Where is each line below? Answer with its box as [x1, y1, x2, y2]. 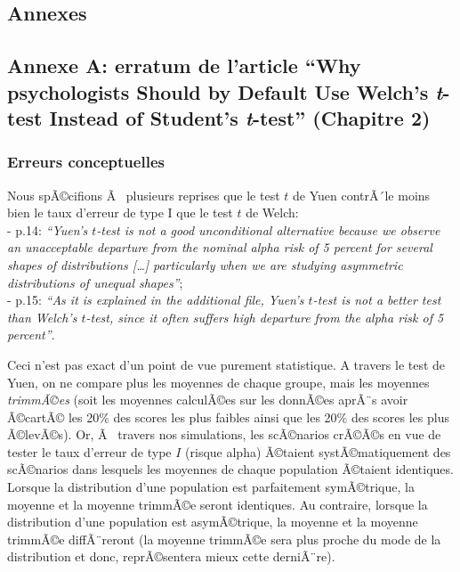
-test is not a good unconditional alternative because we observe [96, 220, 440, 239]
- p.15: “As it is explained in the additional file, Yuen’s [7, 290, 304, 309]
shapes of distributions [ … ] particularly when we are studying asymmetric [7, 255, 403, 274]
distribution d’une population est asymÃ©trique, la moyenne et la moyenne [7, 512, 418, 531]
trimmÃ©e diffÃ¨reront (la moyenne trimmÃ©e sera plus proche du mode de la [7, 529, 441, 548]
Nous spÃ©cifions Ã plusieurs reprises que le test [7, 185, 280, 204]
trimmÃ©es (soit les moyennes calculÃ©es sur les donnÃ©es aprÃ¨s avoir [7, 390, 408, 409]
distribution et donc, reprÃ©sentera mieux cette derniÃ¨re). [7, 547, 335, 566]
